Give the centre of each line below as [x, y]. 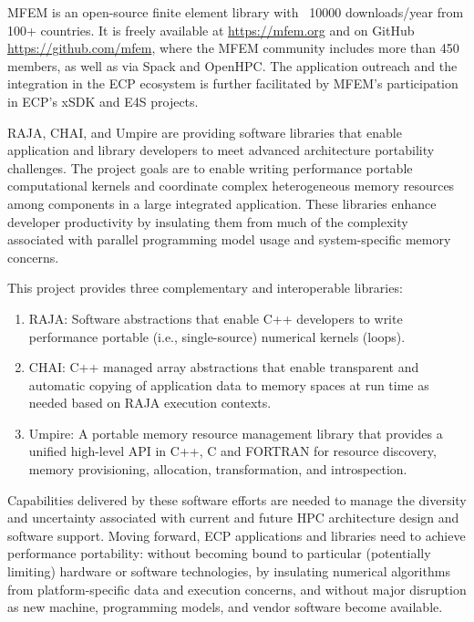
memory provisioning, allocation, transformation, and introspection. [218, 469]
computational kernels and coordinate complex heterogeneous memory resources [231, 186]
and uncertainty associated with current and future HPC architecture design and [233, 518]
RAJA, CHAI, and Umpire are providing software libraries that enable [205, 132]
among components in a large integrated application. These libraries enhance [222, 203]
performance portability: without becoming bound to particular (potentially [219, 553]
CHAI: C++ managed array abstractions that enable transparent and [224, 367]
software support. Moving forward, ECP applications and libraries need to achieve [237, 535]
